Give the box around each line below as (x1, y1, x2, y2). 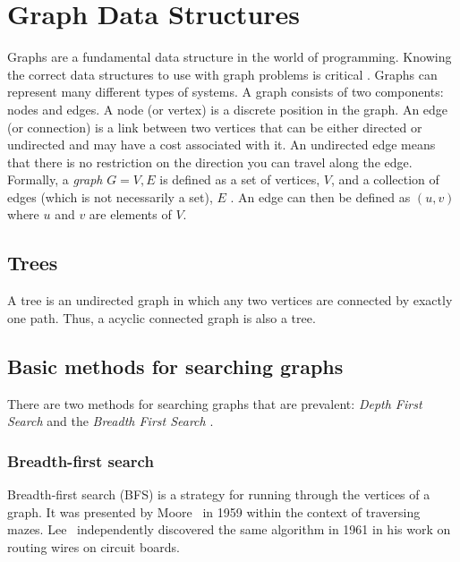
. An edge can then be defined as (230, 187, 411, 206)
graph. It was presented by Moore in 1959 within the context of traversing (7, 502, 421, 521)
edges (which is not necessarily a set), (7, 187, 213, 206)
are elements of (89, 205, 172, 224)
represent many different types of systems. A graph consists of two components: (7, 82, 444, 101)
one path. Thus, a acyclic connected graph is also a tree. (7, 308, 316, 327)
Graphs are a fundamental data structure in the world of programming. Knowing (7, 47, 452, 66)
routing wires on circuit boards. (7, 537, 180, 556)
